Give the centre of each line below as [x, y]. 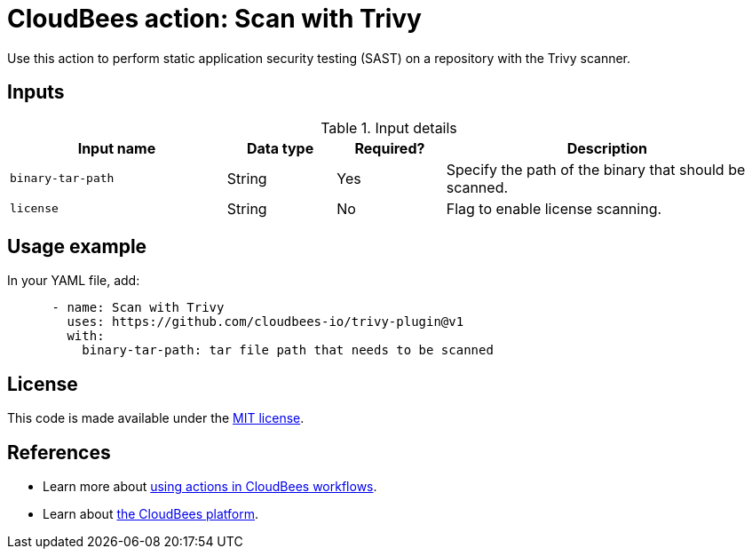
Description [607, 148]
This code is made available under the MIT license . [156, 418]
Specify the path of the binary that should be [596, 169]
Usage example [77, 247]
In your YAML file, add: [74, 281]
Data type [280, 148]
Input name [117, 148]
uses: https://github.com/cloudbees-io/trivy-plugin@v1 [265, 322]
